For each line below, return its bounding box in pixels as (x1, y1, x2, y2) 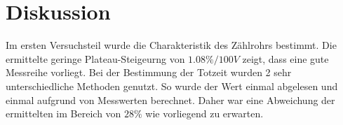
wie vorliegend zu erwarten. (145, 106, 264, 121)
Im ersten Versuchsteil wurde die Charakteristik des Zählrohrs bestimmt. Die (6, 38, 337, 52)
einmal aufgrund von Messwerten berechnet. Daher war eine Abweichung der (6, 92, 335, 107)
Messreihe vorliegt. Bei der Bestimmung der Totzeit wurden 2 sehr (6, 65, 292, 80)
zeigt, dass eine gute (242, 51, 329, 66)
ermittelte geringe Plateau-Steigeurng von (6, 51, 185, 66)
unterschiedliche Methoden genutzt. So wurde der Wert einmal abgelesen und (6, 78, 338, 93)
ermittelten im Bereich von (6, 106, 121, 121)
